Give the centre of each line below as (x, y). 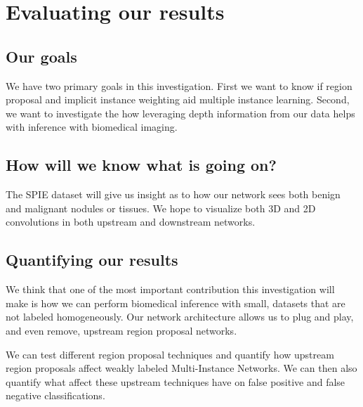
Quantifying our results (92, 260)
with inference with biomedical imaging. (92, 127)
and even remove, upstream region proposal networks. (121, 330)
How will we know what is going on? (141, 165)
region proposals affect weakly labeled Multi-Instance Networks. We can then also (181, 368)
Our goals (41, 56)
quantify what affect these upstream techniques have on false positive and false (176, 381)
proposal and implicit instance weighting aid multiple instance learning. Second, (178, 99)
